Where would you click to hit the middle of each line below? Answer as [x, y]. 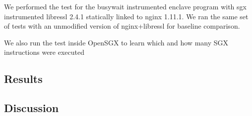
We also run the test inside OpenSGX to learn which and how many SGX [116, 42]
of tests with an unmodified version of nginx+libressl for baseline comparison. [122, 26]
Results [23, 79]
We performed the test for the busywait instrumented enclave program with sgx [125, 6]
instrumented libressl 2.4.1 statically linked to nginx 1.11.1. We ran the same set [126, 16]
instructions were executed [44, 52]
